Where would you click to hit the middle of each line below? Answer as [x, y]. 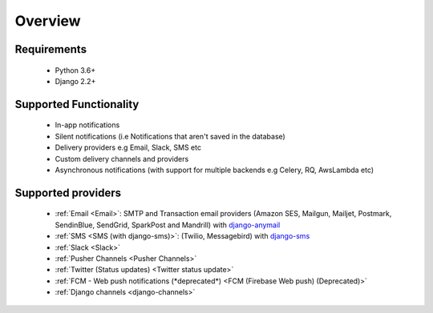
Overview [48, 21]
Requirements [51, 49]
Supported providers [68, 193]
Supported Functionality [77, 104]
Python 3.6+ [75, 70]
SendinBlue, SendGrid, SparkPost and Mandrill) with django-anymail [168, 225]
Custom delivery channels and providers [122, 159]
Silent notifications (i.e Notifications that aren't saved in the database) [170, 136]
